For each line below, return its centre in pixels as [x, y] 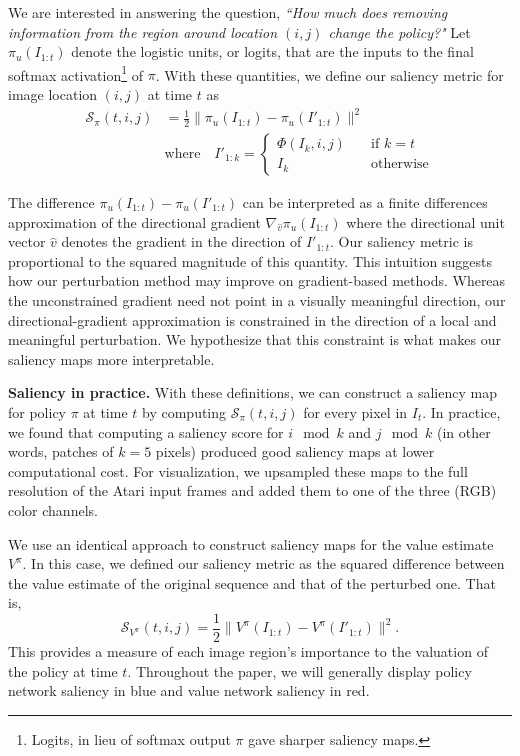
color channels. [53, 509]
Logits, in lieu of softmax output [131, 738]
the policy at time [63, 670]
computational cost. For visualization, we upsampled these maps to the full [238, 470]
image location [53, 94]
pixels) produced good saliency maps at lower [295, 451]
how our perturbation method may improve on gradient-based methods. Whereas [257, 280]
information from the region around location [143, 31]
